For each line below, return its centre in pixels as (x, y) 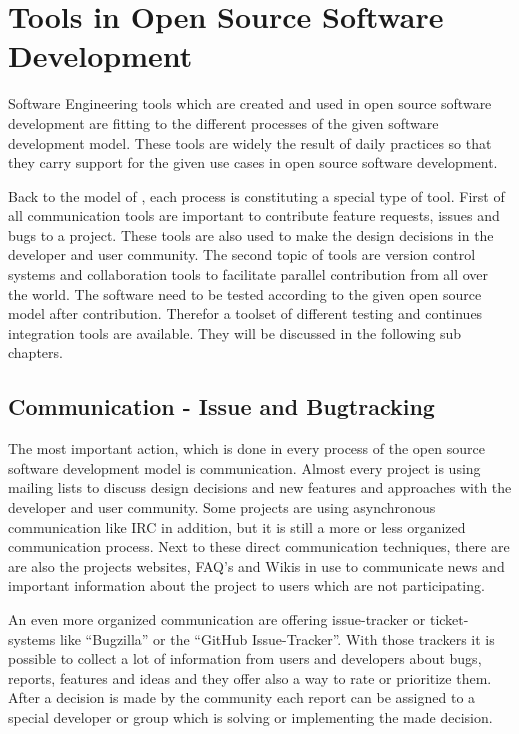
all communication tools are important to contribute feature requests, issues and (254, 215)
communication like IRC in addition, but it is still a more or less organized (237, 526)
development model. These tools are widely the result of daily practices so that (250, 142)
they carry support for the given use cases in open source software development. (253, 162)
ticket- (449, 618)
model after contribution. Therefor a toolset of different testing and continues (245, 313)
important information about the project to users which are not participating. (246, 585)
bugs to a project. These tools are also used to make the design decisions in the (251, 234)
